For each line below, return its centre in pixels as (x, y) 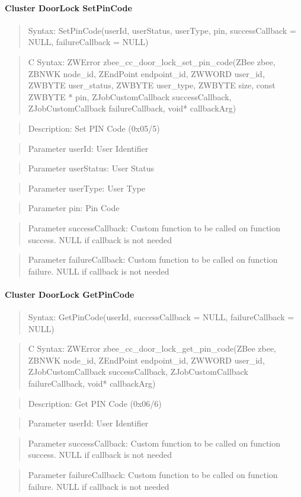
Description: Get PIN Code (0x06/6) (95, 403)
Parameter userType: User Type (87, 188)
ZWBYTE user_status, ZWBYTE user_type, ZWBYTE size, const (152, 85)
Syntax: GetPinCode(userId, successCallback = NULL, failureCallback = (161, 317)
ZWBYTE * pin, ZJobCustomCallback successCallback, (130, 96)
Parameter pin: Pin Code (74, 208)
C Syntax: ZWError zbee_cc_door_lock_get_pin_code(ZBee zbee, (152, 348)
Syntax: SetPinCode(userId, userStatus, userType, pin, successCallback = (162, 30)
